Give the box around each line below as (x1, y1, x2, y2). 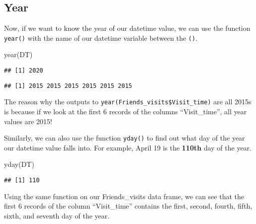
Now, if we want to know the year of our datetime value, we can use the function (4, 23, 251, 33)
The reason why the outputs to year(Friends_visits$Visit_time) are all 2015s (4, 96, 252, 107)
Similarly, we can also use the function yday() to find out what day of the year (4, 133, 245, 143)
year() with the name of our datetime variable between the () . (4, 32, 198, 43)
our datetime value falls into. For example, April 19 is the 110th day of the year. (4, 142, 252, 152)
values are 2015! (4, 116, 52, 126)
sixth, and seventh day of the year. (4, 210, 110, 221)
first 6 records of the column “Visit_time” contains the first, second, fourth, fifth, (4, 201, 253, 211)
